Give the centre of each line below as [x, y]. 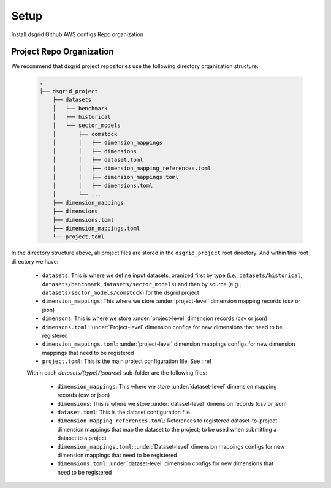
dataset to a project [82, 438]
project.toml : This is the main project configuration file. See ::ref [127, 361]
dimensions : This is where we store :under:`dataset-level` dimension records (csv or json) [172, 403]
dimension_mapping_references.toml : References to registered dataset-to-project [167, 421]
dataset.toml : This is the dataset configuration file [124, 412]
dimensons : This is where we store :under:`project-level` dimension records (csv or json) [155, 318]
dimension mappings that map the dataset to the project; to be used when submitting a [167, 429]
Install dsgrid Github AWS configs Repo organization [78, 34]
